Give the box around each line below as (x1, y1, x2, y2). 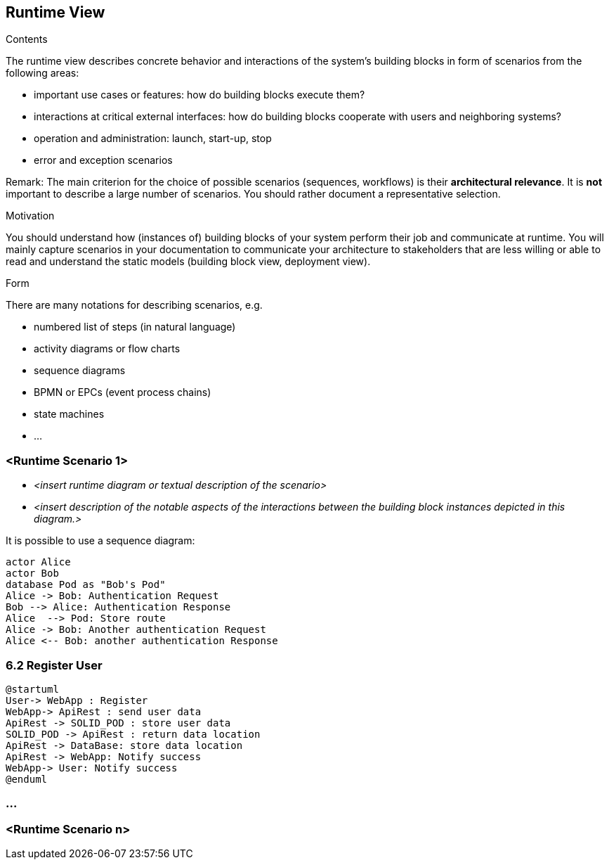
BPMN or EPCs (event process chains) (34, 386, 211, 399)
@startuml (6, 683, 59, 695)
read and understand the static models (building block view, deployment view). (6, 255, 371, 268)
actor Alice (6, 556, 71, 568)
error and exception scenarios (34, 154, 173, 167)
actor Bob (6, 568, 59, 579)
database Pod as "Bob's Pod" (6, 579, 166, 591)
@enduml (6, 773, 48, 785)
